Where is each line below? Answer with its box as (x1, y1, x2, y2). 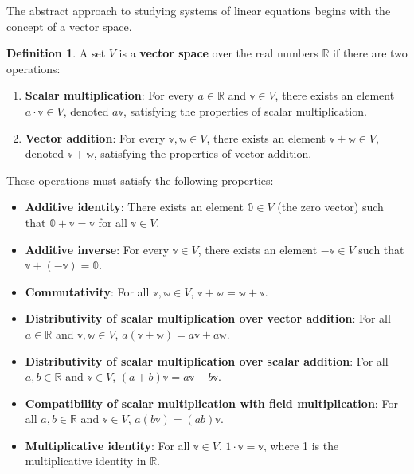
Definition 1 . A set (6, 45, 106, 61)
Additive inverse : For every (25, 241, 170, 257)
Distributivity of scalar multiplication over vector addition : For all (25, 310, 391, 327)
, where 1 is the (263, 437, 339, 453)
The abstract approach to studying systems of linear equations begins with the (6, 2, 391, 18)
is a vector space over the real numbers (119, 45, 318, 61)
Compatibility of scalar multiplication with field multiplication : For (25, 394, 398, 411)
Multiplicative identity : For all (25, 437, 190, 453)
